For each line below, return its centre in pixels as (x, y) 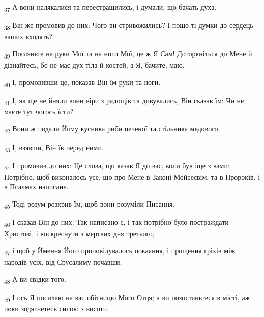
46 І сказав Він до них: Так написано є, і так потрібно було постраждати (116, 223)
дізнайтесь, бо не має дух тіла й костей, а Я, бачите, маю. (94, 64)
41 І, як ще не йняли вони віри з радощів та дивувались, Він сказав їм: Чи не (124, 101)
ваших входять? (28, 36)
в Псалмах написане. (36, 186)
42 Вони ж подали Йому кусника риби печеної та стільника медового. (112, 129)
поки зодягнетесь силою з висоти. (57, 308)
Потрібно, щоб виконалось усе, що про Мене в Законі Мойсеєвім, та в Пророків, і (132, 176)
